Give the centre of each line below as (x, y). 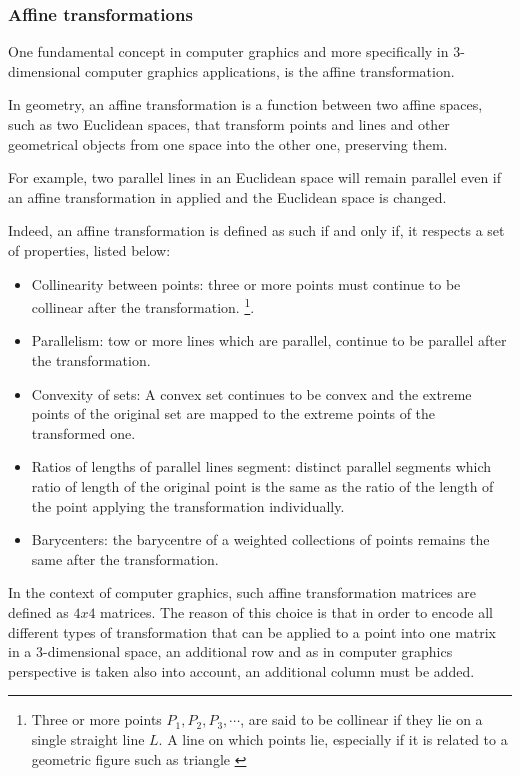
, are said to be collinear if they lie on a (361, 719)
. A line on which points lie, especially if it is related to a (333, 738)
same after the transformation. (125, 558)
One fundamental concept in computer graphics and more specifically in (228, 51)
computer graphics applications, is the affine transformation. (270, 70)
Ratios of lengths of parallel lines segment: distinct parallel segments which (261, 466)
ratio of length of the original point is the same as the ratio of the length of (262, 485)
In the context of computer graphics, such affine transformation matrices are (242, 592)
